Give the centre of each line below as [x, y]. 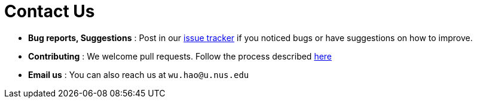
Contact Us [50, 11]
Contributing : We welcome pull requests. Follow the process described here [180, 56]
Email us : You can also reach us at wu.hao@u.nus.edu [139, 74]
